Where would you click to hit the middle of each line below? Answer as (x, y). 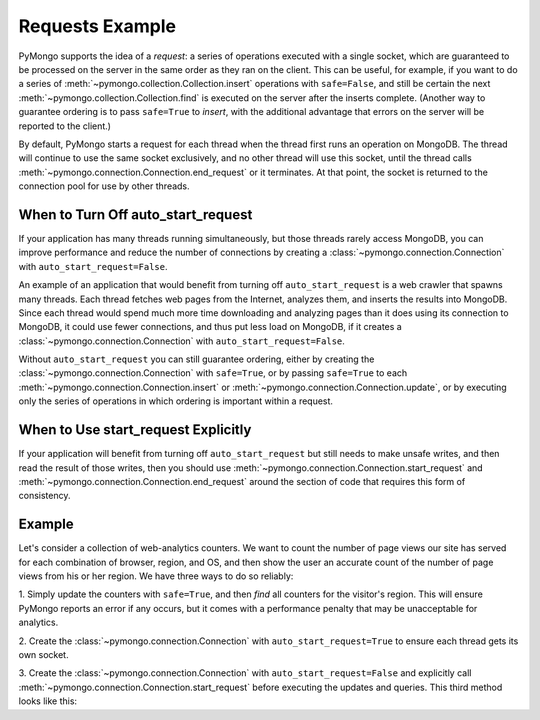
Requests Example (97, 26)
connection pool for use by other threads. (104, 186)
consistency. (44, 496)
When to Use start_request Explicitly (135, 430)
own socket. (43, 654)
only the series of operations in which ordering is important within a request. (176, 401)
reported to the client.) (65, 126)
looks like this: (48, 701)
